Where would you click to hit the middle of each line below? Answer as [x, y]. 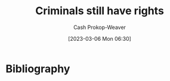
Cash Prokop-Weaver [100, 27]
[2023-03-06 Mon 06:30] [100, 38]
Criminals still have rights [100, 11]
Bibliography [38, 69]
